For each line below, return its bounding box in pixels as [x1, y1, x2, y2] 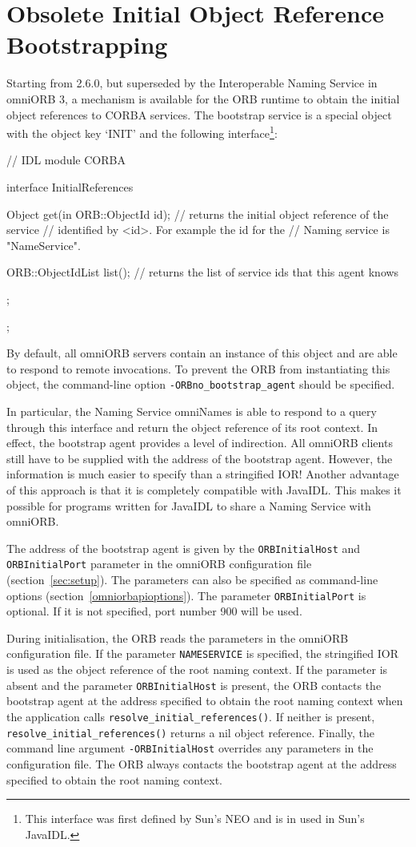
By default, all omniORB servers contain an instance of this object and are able [6, 345, 398, 361]
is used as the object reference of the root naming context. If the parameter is [6, 661, 388, 678]
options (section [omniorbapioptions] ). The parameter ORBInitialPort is [6, 587, 366, 603]
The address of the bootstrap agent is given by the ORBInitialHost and [6, 539, 361, 556]
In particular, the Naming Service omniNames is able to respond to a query [6, 402, 377, 419]
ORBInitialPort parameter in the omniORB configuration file [6, 555, 312, 572]
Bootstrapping [6, 28, 168, 61]
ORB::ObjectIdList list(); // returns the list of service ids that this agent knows [6, 264, 399, 280]
